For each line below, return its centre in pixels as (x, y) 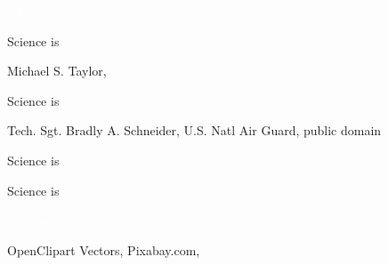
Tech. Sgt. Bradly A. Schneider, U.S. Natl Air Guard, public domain (194, 130)
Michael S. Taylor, (57, 71)
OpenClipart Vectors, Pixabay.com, (104, 249)
